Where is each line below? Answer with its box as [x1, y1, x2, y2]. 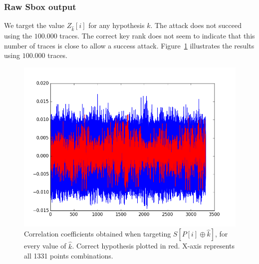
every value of [24, 240, 66, 251]
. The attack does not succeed [150, 20, 242, 30]
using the [4, 30, 32, 40]
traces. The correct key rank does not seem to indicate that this [59, 30, 255, 40]
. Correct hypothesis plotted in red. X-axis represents [72, 240, 235, 251]
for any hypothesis [88, 20, 145, 30]
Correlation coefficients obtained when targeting [24, 228, 171, 239]
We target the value [4, 20, 64, 30]
